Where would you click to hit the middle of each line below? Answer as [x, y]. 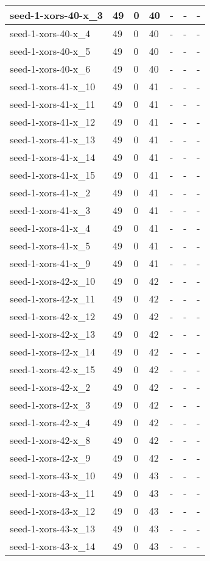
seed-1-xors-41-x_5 [50, 245]
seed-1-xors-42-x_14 [53, 352]
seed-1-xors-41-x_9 [50, 263]
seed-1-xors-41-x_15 [53, 175]
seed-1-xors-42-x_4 [50, 422]
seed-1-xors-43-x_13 [53, 528]
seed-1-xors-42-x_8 [50, 440]
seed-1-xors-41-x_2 [50, 192]
